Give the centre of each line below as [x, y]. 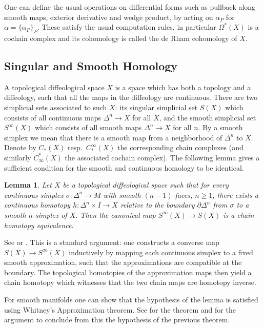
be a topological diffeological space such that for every [146, 185]
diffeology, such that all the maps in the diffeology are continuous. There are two [131, 97]
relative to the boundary [157, 205]
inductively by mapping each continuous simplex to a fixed [161, 252]
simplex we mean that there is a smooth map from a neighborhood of [113, 137]
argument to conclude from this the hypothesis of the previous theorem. [117, 320]
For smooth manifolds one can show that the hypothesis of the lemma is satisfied [131, 300]
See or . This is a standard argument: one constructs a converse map [112, 242]
